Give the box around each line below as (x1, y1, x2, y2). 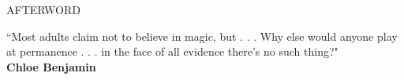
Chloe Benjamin (6, 58, 96, 75)
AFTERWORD (6, 2, 80, 17)
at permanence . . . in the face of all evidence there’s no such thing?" (6, 43, 339, 60)
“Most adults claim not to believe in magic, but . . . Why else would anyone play (6, 27, 398, 44)
